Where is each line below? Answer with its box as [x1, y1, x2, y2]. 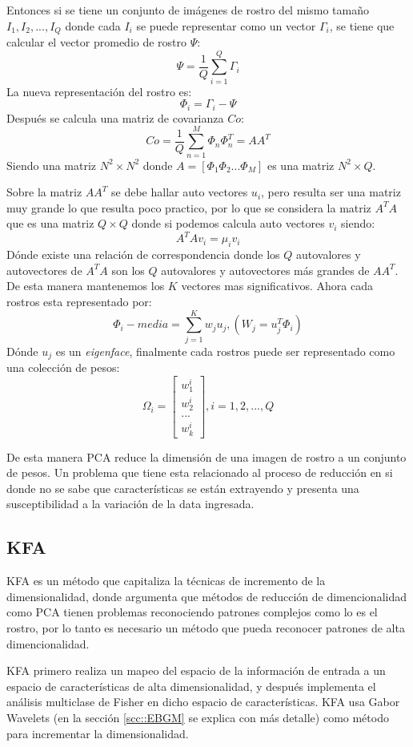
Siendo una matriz [6, 156, 97, 173]
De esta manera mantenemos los [6, 277, 165, 294]
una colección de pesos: [6, 359, 120, 376]
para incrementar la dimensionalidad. [6, 725, 189, 741]
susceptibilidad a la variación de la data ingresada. [6, 495, 255, 512]
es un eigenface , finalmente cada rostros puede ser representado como [55, 342, 395, 359]
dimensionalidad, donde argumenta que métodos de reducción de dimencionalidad [6, 588, 407, 604]
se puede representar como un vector [136, 17, 316, 34]
